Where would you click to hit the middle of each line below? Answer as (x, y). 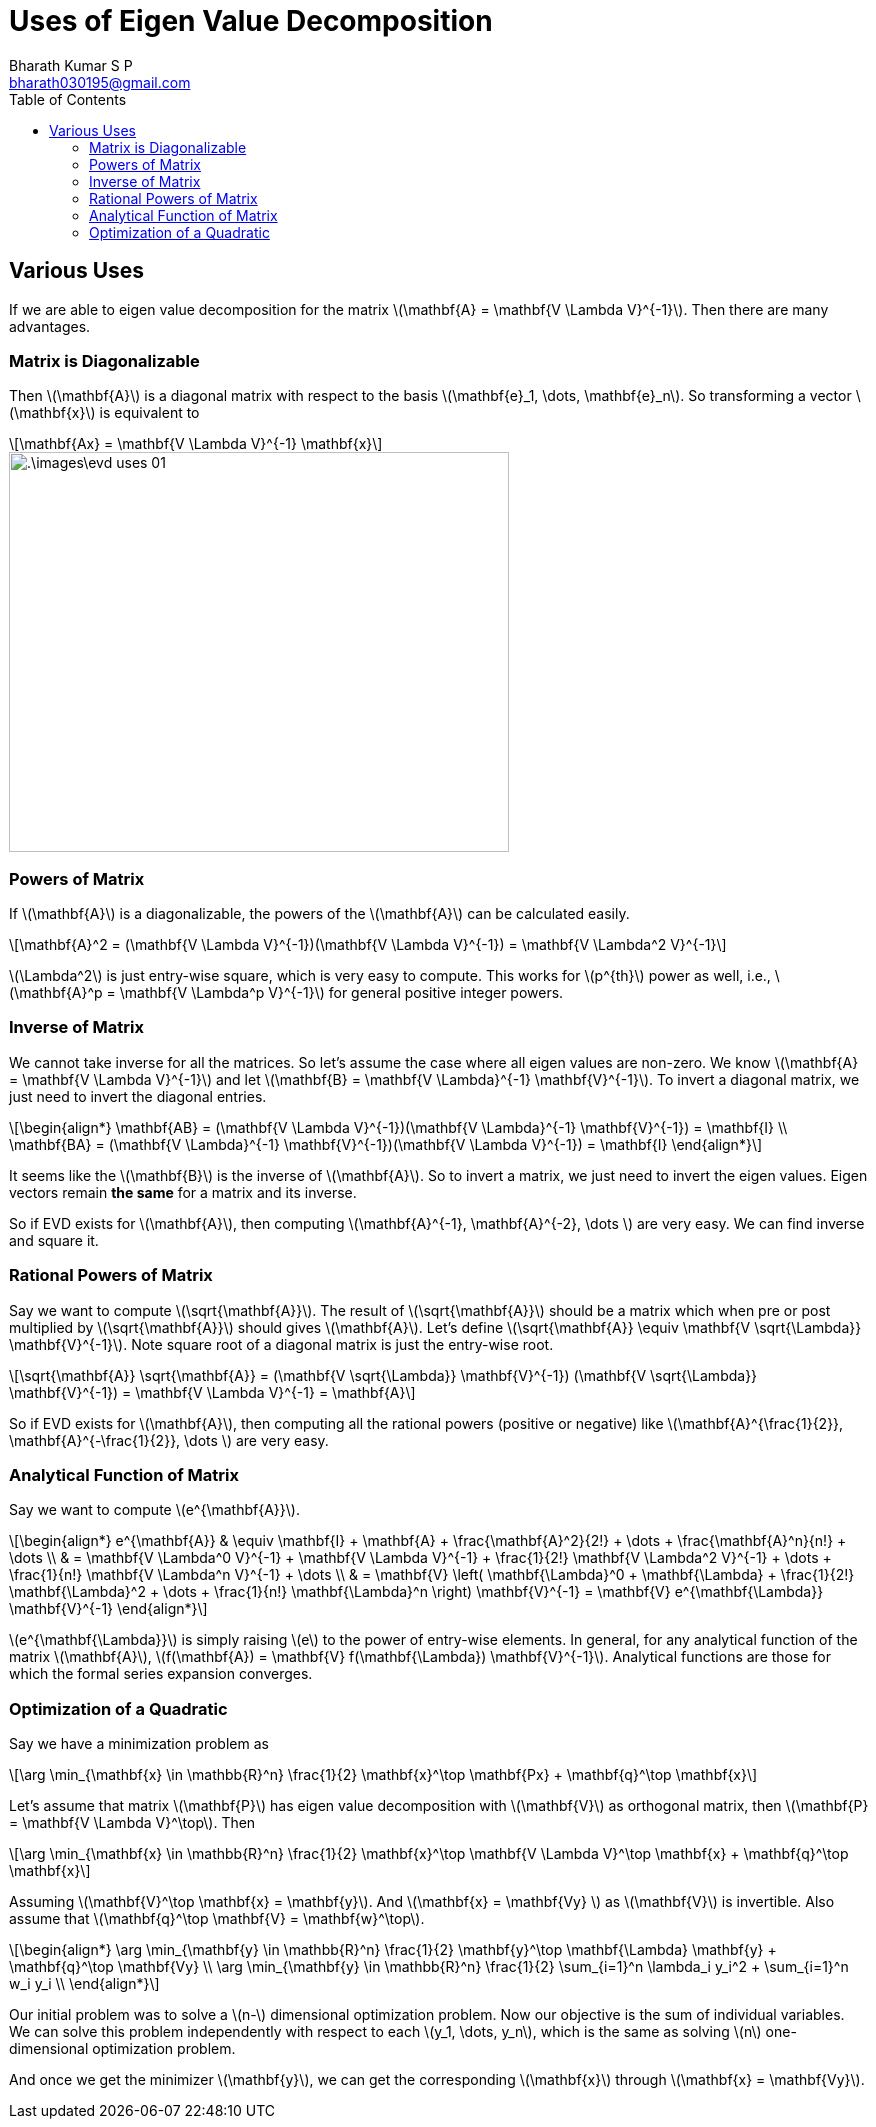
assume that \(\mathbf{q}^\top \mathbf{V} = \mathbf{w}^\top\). (217, 1919)
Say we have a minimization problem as (139, 1744)
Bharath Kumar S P (71, 65)
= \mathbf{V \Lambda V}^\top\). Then (132, 1823)
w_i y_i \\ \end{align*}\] (84, 1984)
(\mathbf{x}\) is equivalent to (104, 413)
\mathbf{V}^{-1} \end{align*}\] (108, 1609)
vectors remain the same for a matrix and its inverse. (183, 1192)
